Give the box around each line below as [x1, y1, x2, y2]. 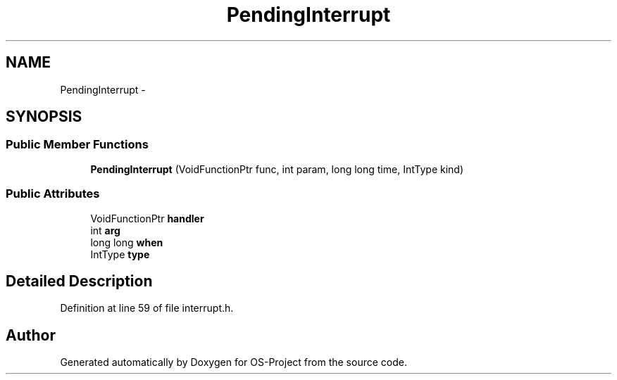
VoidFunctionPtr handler [90, 212, 204, 224]
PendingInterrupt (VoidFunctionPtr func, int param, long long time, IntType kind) [90, 163, 464, 175]
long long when [90, 236, 163, 248]
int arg [90, 224, 120, 236]
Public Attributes [6, 186, 100, 201]
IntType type [90, 248, 150, 260]
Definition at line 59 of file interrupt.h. [60, 302, 234, 315]
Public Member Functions [6, 137, 149, 152]
